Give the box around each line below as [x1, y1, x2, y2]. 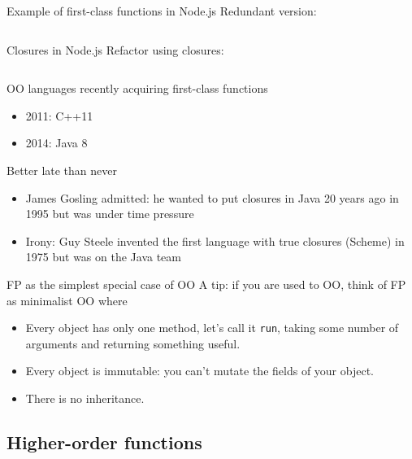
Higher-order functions [7, 429, 202, 454]
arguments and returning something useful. [25, 334, 241, 352]
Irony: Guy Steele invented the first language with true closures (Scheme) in [25, 232, 405, 249]
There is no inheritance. [25, 389, 145, 406]
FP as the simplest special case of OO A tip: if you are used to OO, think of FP [7, 275, 406, 292]
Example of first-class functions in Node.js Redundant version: [7, 2, 317, 19]
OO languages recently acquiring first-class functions [7, 80, 268, 97]
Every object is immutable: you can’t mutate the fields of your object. [25, 362, 374, 379]
